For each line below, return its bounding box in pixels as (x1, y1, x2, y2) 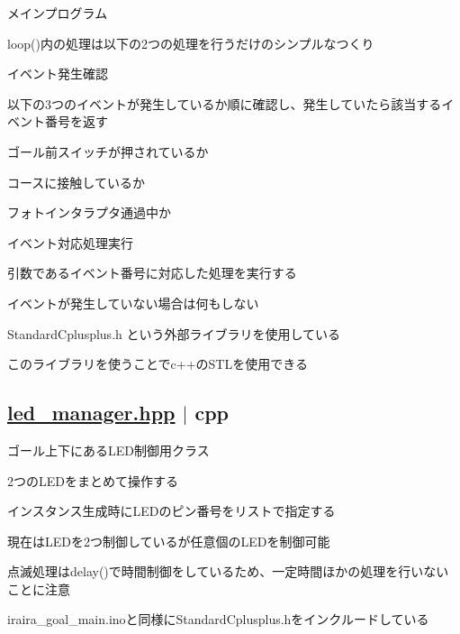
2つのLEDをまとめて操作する (7, 471, 178, 490)
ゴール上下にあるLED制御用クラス (7, 440, 210, 459)
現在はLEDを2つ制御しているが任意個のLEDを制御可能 (7, 531, 330, 550)
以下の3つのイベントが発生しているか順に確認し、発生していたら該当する (7, 94, 442, 113)
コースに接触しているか (7, 172, 145, 191)
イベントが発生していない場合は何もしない (7, 293, 259, 312)
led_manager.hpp (7, 399, 176, 427)
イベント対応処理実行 (7, 233, 133, 252)
